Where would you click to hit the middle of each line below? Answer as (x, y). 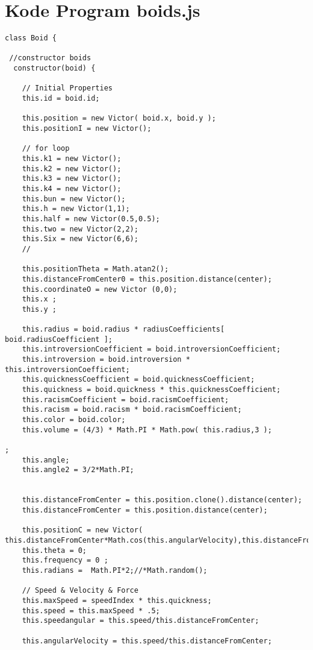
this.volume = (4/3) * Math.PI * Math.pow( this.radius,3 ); (147, 430)
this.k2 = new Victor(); (72, 169)
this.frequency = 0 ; (65, 560)
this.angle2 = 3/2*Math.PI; (78, 470)
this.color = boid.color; (74, 420)
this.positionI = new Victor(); (87, 129)
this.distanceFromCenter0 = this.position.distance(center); (147, 279)
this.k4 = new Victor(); (72, 188)
